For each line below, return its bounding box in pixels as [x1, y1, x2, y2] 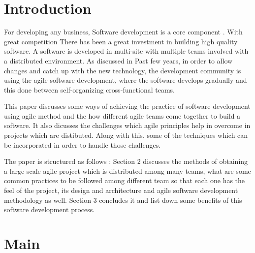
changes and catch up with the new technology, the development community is [4, 65, 241, 75]
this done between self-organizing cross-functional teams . [4, 84, 175, 95]
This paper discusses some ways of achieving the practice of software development [4, 101, 251, 111]
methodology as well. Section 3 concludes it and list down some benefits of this [4, 194, 242, 205]
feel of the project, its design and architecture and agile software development [4, 185, 238, 195]
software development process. [4, 204, 95, 215]
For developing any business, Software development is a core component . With [4, 27, 243, 37]
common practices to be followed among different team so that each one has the [4, 175, 245, 186]
